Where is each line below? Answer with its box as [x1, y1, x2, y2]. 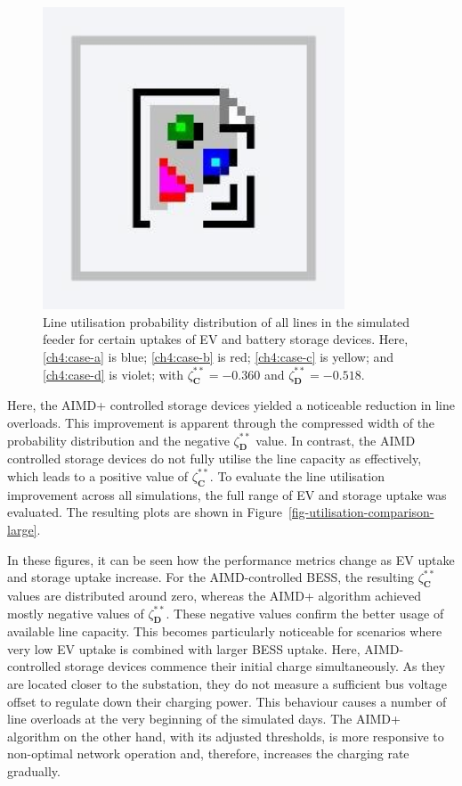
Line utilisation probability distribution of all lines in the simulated [43, 312, 410, 331]
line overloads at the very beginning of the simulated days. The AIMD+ [7, 709, 401, 728]
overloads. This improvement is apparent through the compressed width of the [7, 413, 435, 431]
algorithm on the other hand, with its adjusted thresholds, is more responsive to [7, 726, 444, 745]
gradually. [7, 762, 61, 781]
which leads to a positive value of [7, 466, 189, 485]
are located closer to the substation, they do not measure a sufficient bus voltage [7, 675, 448, 693]
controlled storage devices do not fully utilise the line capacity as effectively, [7, 449, 422, 468]
